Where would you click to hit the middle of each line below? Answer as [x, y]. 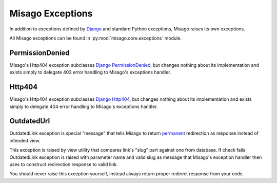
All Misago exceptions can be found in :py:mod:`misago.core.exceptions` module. [96, 38]
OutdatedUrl [30, 121]
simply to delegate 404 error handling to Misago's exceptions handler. [84, 106]
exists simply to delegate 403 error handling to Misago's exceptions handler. [90, 72]
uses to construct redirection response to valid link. [64, 164]
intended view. [25, 140]
